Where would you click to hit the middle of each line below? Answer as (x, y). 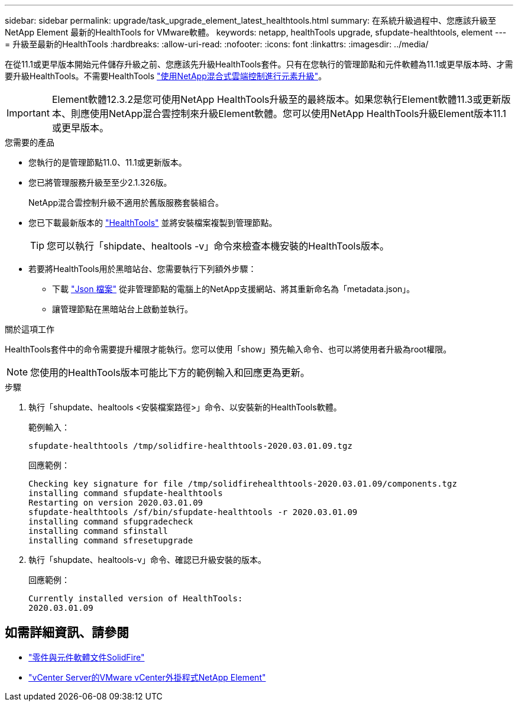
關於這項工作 (30, 329)
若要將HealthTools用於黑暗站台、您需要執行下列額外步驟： (143, 269)
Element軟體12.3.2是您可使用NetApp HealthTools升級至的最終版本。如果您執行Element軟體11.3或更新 (276, 99)
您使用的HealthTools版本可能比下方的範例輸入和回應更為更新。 (170, 373)
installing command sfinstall (98, 531)
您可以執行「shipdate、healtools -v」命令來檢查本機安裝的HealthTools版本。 (218, 246)
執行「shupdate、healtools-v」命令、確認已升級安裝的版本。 (147, 560)
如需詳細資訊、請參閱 (67, 633)
